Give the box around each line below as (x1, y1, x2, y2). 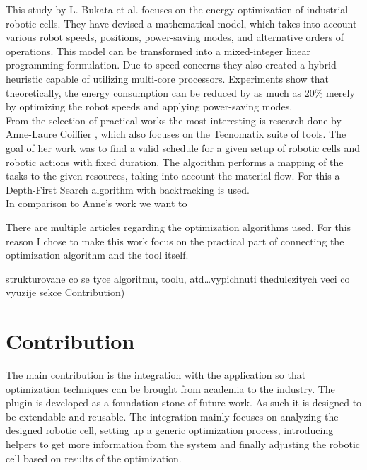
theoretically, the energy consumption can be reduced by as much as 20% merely (6, 85, 355, 100)
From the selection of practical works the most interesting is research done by (6, 112, 342, 127)
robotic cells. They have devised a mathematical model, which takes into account (6, 16, 357, 30)
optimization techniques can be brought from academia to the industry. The (6, 381, 335, 396)
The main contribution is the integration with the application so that (6, 368, 306, 382)
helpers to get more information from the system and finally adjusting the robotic (6, 436, 361, 451)
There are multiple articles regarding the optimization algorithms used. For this (6, 219, 351, 234)
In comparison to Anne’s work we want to (6, 196, 187, 211)
